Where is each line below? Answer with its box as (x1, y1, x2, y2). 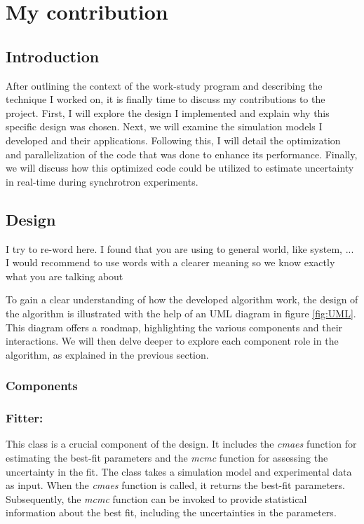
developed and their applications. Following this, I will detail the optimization (6, 132, 341, 147)
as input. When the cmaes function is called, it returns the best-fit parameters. (6, 478, 345, 492)
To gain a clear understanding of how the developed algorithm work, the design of (6, 292, 358, 307)
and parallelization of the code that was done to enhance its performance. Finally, (6, 146, 358, 161)
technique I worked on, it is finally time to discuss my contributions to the (6, 92, 325, 106)
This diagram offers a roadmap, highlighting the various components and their (6, 319, 343, 334)
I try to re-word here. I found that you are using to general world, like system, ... (6, 241, 354, 256)
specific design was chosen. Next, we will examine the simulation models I (6, 119, 323, 134)
